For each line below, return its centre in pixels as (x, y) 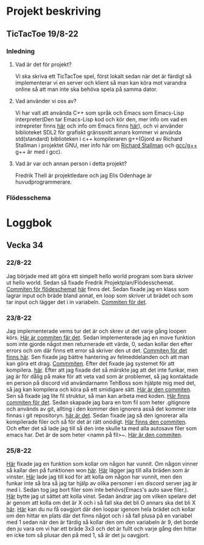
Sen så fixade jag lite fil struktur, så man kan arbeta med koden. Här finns (98, 395)
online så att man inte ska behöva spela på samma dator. (86, 89)
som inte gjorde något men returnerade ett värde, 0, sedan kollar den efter (100, 344)
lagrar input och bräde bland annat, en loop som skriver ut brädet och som (100, 295)
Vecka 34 (25, 245)
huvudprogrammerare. (43, 182)
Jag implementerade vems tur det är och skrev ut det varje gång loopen (97, 331)
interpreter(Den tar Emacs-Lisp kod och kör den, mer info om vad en (101, 119)
